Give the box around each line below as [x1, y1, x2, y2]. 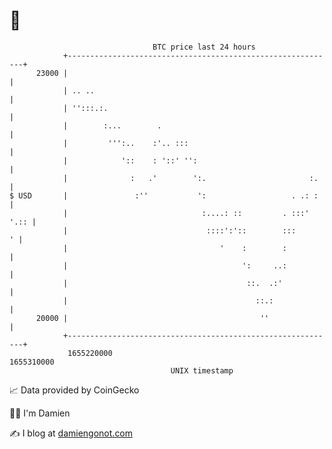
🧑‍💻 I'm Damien [9, 407, 71, 419]
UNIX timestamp [170, 365, 234, 376]
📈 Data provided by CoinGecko [9, 384, 140, 396]
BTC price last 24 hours [152, 42, 256, 52]
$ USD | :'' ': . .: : [9, 190, 319, 201]
